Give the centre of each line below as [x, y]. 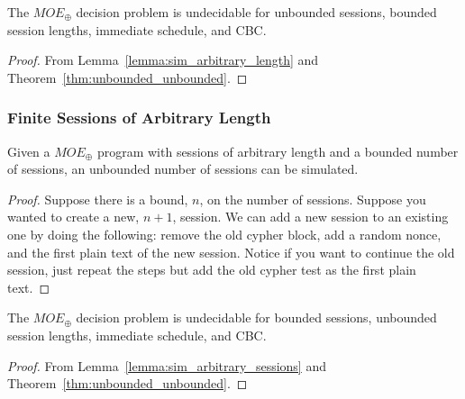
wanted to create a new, [73, 217]
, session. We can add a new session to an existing [310, 217]
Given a [29, 151]
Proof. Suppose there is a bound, [98, 199]
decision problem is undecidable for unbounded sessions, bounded [256, 12]
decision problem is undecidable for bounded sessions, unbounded [256, 317]
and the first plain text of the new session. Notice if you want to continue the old [231, 252]
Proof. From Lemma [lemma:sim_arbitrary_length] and [163, 60]
